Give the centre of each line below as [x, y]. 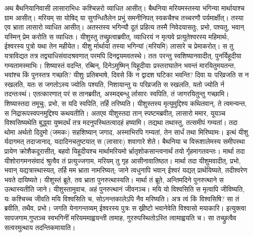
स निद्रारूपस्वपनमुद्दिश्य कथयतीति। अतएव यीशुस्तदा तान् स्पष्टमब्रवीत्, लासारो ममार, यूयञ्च [115, 113]
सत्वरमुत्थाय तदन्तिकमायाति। [40, 227]
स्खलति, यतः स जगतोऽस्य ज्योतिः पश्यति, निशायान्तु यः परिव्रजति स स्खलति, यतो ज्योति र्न [114, 84]
